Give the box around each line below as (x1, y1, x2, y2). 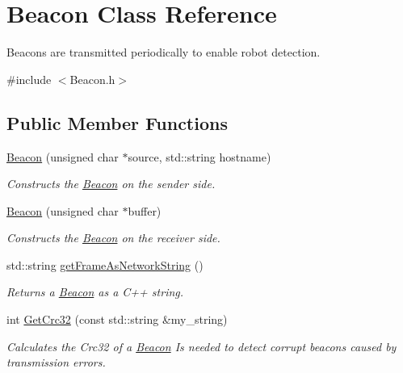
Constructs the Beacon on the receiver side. (6, 229, 220, 246)
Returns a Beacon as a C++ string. (6, 283, 184, 300)
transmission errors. (6, 354, 106, 371)
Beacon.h (69, 70, 115, 87)
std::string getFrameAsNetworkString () (6, 256, 204, 273)
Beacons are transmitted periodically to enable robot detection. (6, 44, 321, 61)
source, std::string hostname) (128, 148, 271, 165)
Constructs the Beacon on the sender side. (6, 175, 216, 192)
